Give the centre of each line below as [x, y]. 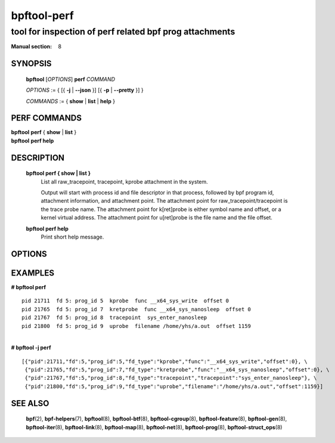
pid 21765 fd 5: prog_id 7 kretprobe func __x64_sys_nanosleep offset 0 [137, 309]
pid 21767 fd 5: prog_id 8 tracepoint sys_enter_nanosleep [114, 318]
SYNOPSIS [31, 63]
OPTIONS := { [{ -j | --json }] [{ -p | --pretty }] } [85, 90]
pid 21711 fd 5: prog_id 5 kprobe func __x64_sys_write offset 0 [125, 301]
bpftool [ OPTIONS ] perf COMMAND [71, 79]
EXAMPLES [33, 273]
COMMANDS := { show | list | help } [71, 101]
